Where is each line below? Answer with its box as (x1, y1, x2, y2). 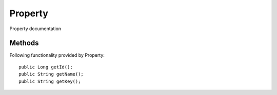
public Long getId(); (18, 64, 73, 70)
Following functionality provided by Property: (9, 52, 105, 58)
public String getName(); (18, 72, 84, 77)
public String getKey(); (18, 78, 81, 84)
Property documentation (9, 26, 62, 32)
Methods (9, 39, 39, 47)
